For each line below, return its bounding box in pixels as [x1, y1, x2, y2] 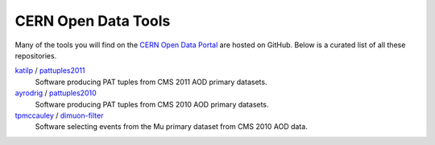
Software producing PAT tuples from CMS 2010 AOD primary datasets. [35, 99, 269, 109]
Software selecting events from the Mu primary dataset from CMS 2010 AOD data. [35, 122, 308, 131]
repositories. [14, 50, 57, 60]
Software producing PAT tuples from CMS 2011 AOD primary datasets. [35, 77, 267, 87]
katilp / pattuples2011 [14, 66, 85, 75]
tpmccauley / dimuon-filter [14, 111, 104, 120]
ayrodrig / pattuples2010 [14, 88, 97, 98]
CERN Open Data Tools [14, 12, 171, 30]
